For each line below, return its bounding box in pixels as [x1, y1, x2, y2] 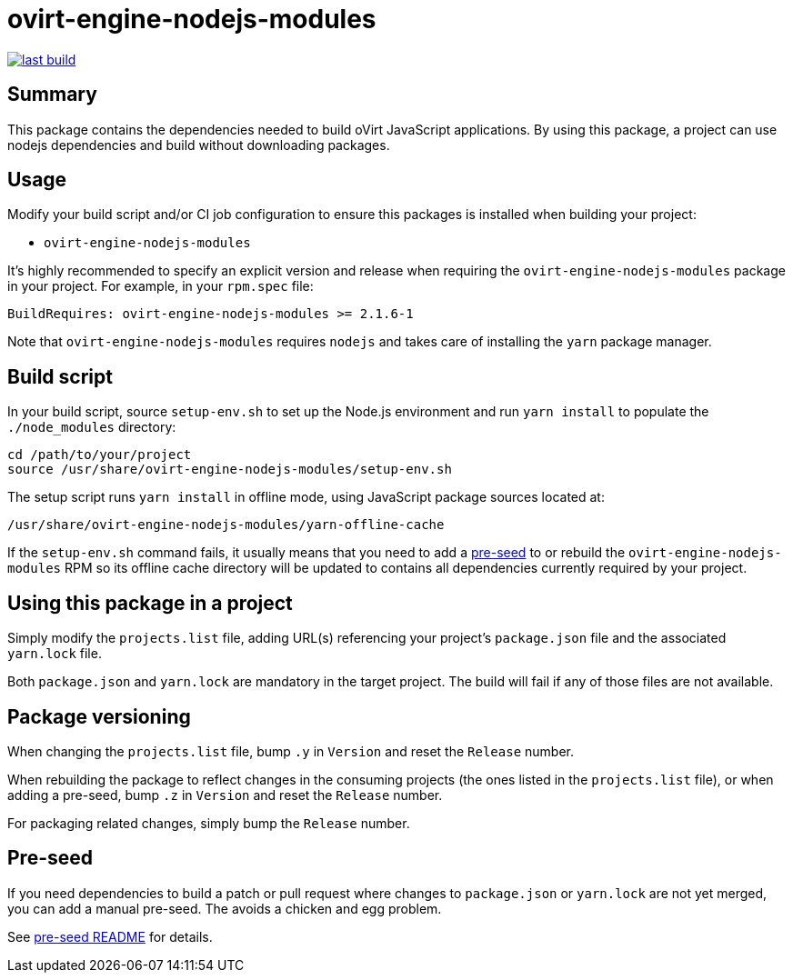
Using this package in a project [7, 591, 293, 615]
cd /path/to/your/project [7, 447, 192, 463]
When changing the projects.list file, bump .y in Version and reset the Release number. [7, 743, 575, 759]
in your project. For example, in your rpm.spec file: [7, 278, 314, 295]
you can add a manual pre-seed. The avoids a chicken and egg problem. [7, 900, 442, 916]
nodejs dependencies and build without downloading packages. [7, 136, 390, 153]
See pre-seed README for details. [7, 928, 213, 945]
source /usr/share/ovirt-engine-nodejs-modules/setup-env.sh [7, 462, 452, 477]
